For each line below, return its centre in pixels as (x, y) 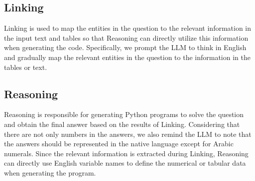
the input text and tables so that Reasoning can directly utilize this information (126, 37)
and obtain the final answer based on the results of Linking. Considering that (122, 124)
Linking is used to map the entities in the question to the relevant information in (128, 28)
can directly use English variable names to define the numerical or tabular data (125, 163)
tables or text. (26, 67)
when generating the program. (50, 172)
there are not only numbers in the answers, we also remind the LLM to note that (128, 134)
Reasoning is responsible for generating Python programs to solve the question (124, 114)
